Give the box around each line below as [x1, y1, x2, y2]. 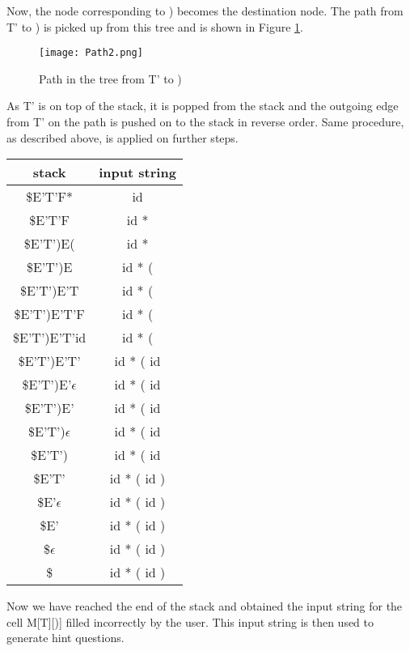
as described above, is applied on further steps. [6, 129, 239, 146]
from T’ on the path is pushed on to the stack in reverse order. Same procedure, [6, 113, 404, 130]
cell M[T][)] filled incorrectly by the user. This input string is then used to [6, 613, 374, 630]
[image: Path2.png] [39, 47, 143, 59]
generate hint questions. [6, 629, 125, 646]
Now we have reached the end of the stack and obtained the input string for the [6, 598, 403, 615]
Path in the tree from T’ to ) [39, 70, 182, 87]
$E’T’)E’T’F [14, 304, 85, 324]
